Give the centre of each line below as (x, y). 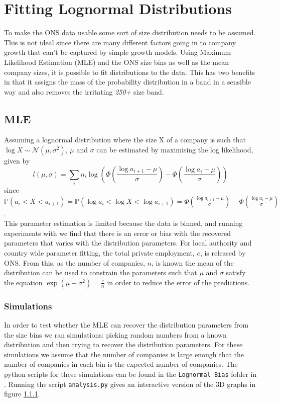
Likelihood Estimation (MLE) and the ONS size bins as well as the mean (116, 62)
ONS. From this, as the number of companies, (75, 262)
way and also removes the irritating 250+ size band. (84, 91)
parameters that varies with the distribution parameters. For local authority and (128, 243)
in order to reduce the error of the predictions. (178, 282)
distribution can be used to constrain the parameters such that (101, 272)
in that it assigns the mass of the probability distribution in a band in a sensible (127, 82)
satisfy (236, 272)
